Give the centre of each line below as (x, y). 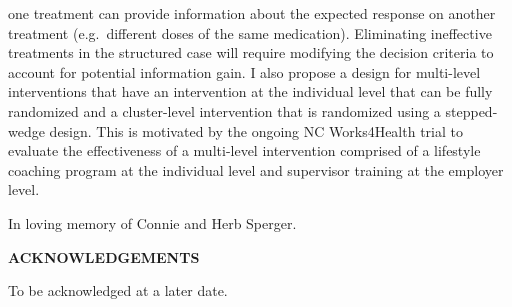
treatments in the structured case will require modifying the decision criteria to (251, 52)
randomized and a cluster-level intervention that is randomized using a (224, 110)
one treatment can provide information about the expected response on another (252, 13)
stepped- (471, 110)
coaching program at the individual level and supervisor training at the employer (256, 169)
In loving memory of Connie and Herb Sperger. (152, 222)
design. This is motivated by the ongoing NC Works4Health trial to (256, 130)
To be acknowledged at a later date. (118, 290)
